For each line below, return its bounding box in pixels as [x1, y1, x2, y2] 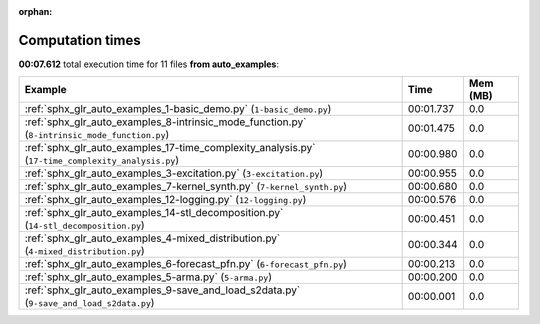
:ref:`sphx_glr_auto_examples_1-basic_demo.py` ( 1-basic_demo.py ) [24, 102, 332, 116]
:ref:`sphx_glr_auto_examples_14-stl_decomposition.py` [24, 206, 284, 220]
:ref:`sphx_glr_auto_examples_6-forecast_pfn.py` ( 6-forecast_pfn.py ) [24, 257, 347, 271]
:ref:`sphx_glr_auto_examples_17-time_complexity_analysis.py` [24, 141, 316, 155]
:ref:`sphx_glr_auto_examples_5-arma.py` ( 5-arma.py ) [24, 270, 272, 284]
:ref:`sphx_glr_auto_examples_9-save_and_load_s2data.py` [24, 283, 301, 297]
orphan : [18, 6, 53, 17]
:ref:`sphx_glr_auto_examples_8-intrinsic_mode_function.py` [24, 115, 307, 129]
